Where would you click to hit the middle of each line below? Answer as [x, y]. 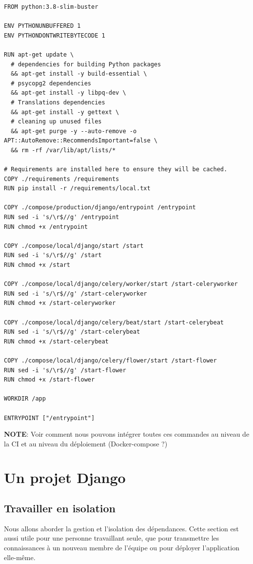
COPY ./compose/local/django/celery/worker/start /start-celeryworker [121, 284]
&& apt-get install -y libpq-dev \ [68, 93]
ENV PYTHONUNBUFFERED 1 [42, 26]
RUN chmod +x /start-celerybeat [56, 341]
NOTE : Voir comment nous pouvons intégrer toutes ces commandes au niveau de [127, 434]
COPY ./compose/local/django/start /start [74, 246]
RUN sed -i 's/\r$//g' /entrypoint [62, 217]
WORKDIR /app [25, 399]
